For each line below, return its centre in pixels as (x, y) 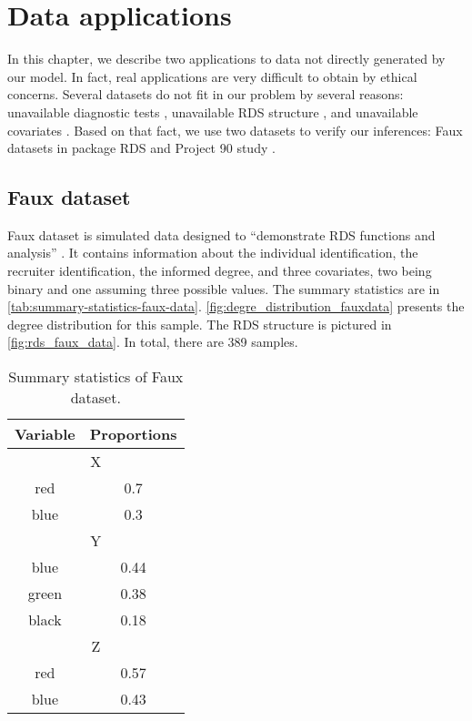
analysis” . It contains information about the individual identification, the (213, 253)
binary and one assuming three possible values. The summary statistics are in (224, 288)
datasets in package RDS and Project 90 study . (141, 148)
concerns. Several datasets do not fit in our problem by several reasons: (206, 94)
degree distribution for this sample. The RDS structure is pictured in (200, 324)
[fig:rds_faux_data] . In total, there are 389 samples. (153, 342)
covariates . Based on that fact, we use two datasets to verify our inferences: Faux (235, 130)
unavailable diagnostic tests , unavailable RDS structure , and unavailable (213, 112)
